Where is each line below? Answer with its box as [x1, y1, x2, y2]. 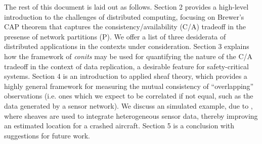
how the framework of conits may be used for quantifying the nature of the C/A [4, 51, 253, 61]
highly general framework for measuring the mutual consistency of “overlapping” [4, 80, 254, 91]
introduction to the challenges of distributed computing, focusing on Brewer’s [4, 11, 244, 22]
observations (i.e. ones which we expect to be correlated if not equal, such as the [4, 90, 253, 101]
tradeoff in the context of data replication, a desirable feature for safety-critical [4, 61, 249, 71]
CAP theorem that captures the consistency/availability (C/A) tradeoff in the [4, 21, 246, 32]
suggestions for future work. [4, 130, 90, 140]
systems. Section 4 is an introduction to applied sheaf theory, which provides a [4, 71, 247, 81]
